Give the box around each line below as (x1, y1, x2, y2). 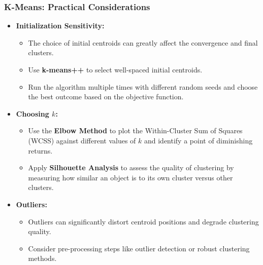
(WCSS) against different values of (28, 135, 136, 145)
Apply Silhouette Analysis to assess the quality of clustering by (28, 162, 234, 173)
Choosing (16, 108, 49, 119)
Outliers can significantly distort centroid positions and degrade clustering (28, 216, 259, 226)
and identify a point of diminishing (144, 135, 253, 145)
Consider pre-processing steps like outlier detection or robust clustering (28, 243, 250, 253)
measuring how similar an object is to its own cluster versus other (28, 172, 233, 182)
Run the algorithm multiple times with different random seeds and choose (28, 81, 258, 92)
